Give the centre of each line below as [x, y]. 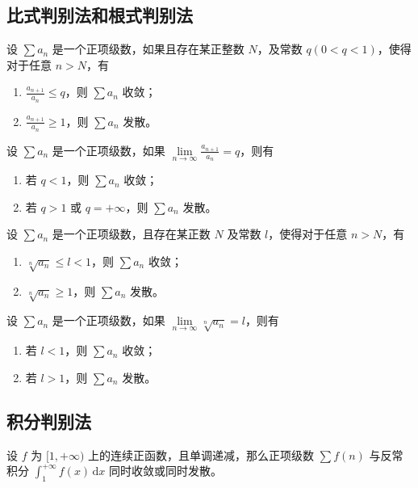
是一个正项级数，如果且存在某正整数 [148, 49]
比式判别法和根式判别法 [100, 15]
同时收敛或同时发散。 [166, 471]
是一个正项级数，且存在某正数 [131, 234]
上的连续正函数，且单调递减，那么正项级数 [201, 454]
